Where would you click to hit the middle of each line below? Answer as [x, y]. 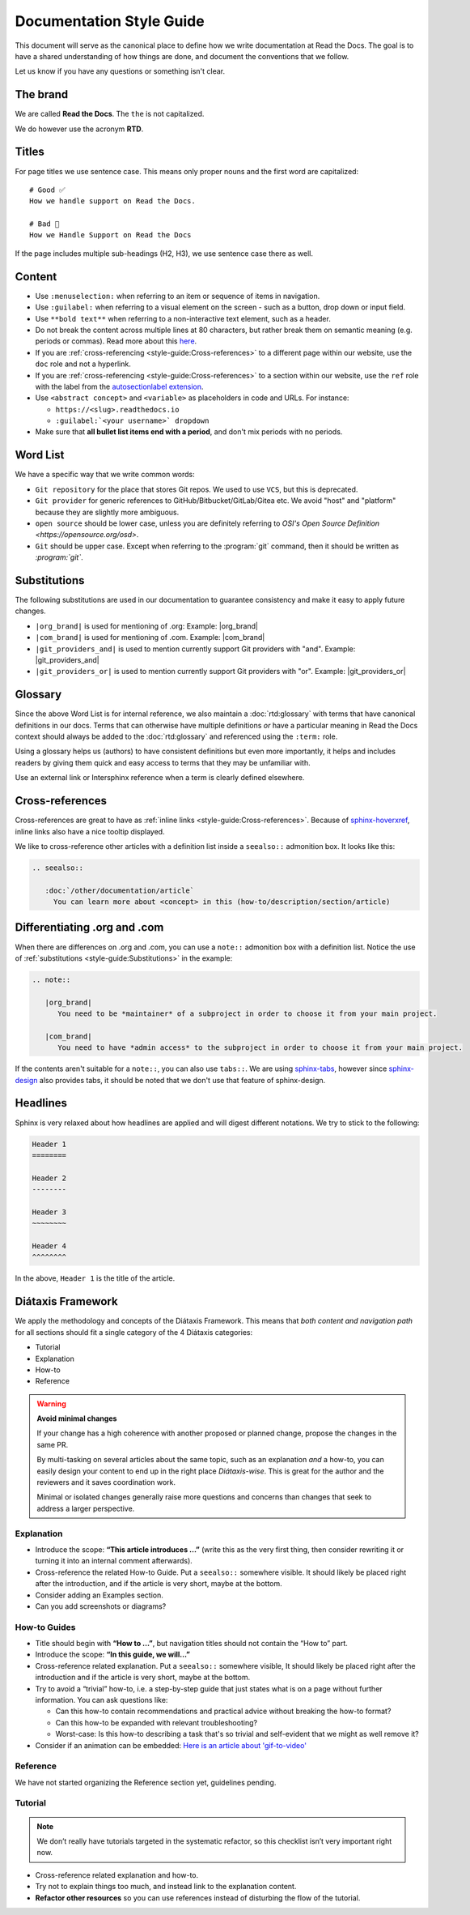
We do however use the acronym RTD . [79, 129]
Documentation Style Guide [110, 21]
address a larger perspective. [86, 1508]
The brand [42, 94]
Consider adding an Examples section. [99, 1595]
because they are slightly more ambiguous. [107, 512]
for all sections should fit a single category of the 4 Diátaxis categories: [134, 1332]
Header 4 [49, 1246]
